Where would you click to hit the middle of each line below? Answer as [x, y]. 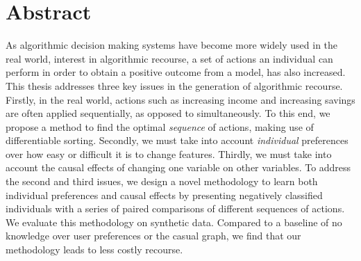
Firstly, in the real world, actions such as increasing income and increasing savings [180, 99]
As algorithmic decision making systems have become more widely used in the [172, 45]
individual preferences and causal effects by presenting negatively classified [164, 195]
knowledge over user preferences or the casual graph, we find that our [153, 236]
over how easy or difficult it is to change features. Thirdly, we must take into [169, 153]
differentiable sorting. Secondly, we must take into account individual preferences [177, 140]
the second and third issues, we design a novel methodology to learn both [162, 181]
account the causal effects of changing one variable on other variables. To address [178, 167]
